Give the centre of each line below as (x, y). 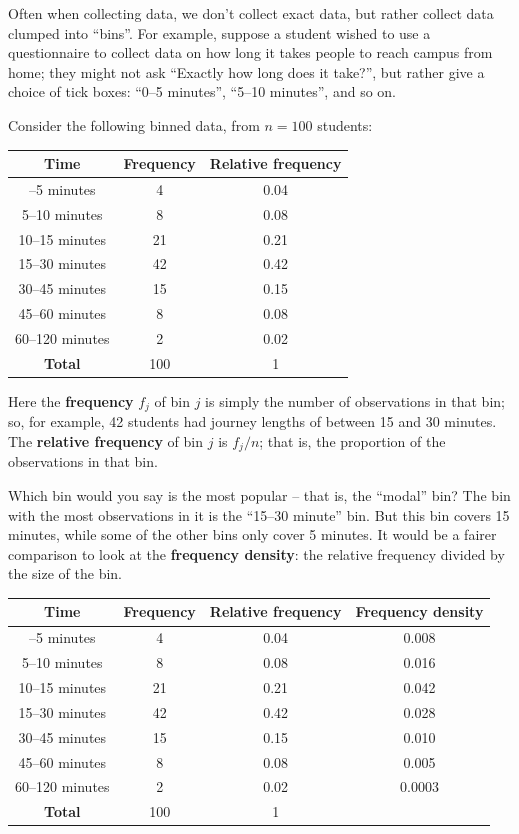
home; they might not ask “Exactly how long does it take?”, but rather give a (246, 71)
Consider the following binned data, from (134, 124)
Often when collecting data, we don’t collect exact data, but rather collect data (251, 13)
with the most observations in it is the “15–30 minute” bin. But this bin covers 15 (259, 514)
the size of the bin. (65, 573)
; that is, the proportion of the (352, 440)
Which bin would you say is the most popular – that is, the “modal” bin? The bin (259, 495)
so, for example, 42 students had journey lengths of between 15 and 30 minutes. (252, 421)
